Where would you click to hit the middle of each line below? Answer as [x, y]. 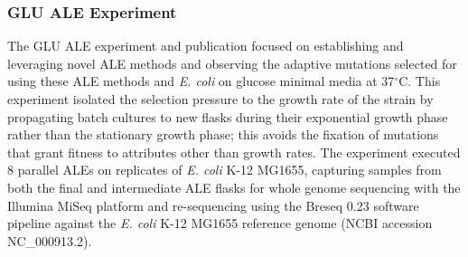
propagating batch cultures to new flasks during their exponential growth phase [228, 116]
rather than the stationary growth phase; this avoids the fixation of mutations [223, 134]
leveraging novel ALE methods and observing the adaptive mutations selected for [232, 63]
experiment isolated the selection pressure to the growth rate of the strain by [220, 99]
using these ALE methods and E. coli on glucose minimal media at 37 [201, 81]
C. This [420, 81]
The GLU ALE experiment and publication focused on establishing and [206, 46]
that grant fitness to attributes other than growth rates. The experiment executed [234, 152]
